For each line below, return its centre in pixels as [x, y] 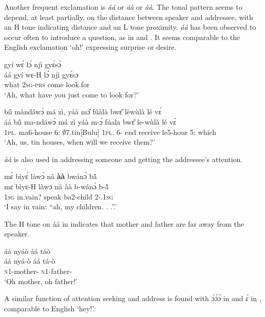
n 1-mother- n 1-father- [38, 271]
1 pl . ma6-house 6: [32, 132]
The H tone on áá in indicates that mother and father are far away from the [124, 223]
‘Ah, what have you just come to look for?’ [72, 94]
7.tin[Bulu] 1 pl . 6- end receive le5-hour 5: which [141, 132]
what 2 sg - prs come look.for [47, 84]
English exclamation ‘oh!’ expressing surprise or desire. [90, 47]
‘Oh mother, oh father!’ [41, 281]
